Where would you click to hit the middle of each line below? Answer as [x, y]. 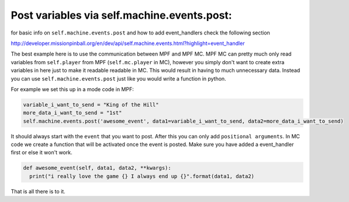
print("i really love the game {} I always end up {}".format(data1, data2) [142, 176]
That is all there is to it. [38, 191]
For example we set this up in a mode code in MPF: [72, 89]
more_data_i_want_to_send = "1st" [72, 113]
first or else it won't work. [42, 152]
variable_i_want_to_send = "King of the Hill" [91, 105]
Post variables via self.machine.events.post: [121, 15]
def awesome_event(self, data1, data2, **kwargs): [97, 168]
